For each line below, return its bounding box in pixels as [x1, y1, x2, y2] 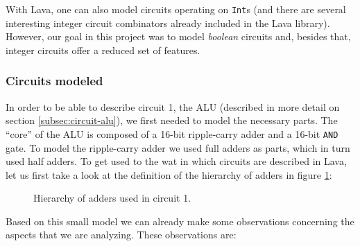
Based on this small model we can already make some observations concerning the [6, 213, 354, 228]
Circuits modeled [6, 72, 103, 89]
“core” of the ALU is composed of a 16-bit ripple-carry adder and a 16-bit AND [6, 126, 338, 141]
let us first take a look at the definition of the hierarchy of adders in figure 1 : [6, 167, 332, 182]
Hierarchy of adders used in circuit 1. [33, 191, 191, 205]
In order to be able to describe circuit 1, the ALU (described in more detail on [6, 99, 340, 114]
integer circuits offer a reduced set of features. [6, 42, 200, 57]
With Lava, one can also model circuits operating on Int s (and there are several [6, 2, 346, 16]
